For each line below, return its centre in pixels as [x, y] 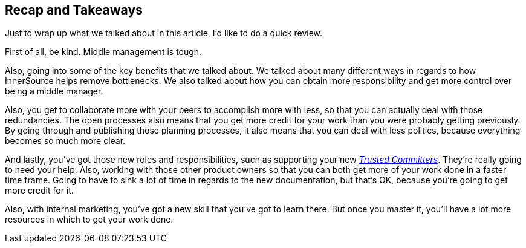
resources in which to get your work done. [89, 220]
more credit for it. [39, 191]
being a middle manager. [54, 91]
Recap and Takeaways [74, 10]
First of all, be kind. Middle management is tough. [103, 52]
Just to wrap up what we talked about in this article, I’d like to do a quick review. [164, 33]
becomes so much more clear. [65, 141]
